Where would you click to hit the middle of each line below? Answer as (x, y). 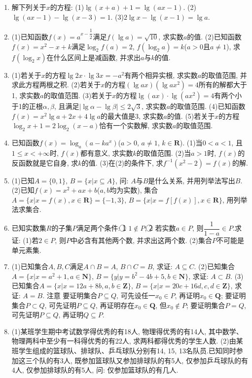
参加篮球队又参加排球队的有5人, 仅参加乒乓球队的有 (165, 360)
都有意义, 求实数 (107, 153)
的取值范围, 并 (224, 75)
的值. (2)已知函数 (214, 37)
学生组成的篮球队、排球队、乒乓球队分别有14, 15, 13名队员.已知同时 (127, 350)
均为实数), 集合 (134, 190)
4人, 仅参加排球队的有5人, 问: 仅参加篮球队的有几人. (95, 370)
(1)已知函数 (30, 37)
